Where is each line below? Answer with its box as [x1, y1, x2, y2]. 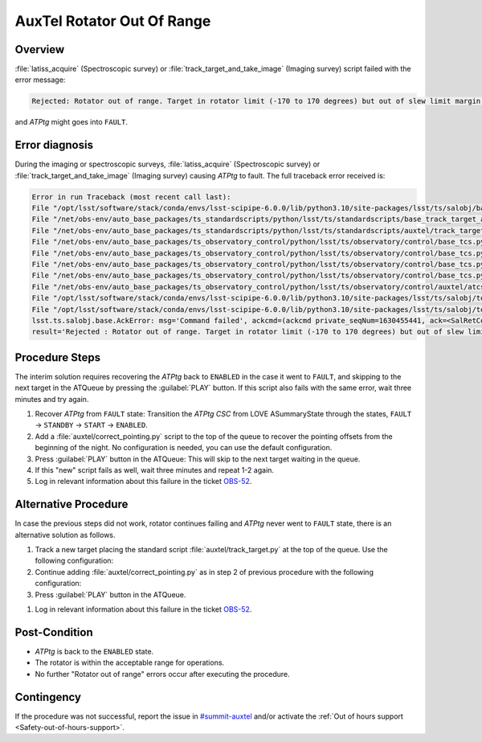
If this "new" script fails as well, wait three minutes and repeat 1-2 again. [35, 465, 275, 475]
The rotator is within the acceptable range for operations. [35, 658, 225, 667]
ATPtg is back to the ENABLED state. [35, 646, 154, 656]
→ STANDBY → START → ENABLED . [35, 420, 148, 430]
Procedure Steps [14, 351, 100, 364]
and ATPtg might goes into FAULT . [14, 117, 129, 127]
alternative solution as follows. [14, 530, 116, 539]
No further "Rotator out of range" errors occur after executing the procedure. [35, 669, 290, 678]
